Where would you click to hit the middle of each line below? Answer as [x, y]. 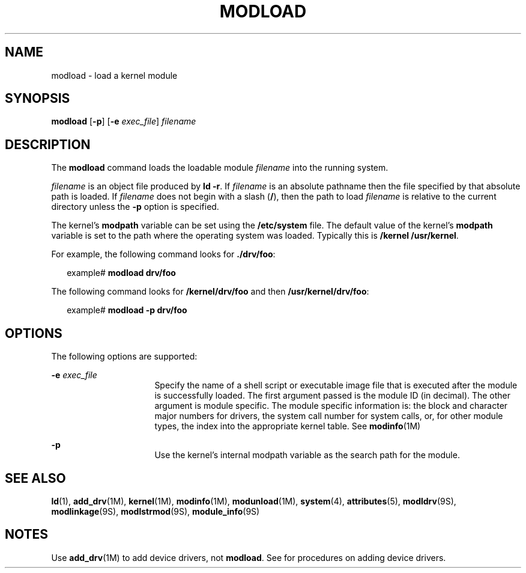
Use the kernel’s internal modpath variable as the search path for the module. [307, 455]
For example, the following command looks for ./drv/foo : [163, 254]
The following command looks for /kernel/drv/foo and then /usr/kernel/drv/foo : [210, 292]
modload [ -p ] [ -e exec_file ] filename [124, 121]
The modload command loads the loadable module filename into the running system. [220, 168]
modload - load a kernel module [114, 75]
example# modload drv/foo [121, 273]
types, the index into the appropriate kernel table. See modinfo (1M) [288, 426]
